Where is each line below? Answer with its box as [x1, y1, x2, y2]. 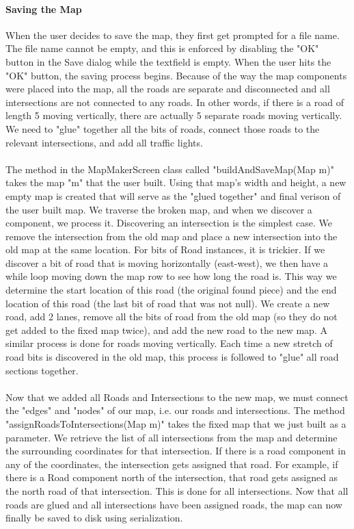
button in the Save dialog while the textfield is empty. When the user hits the [5, 54, 331, 68]
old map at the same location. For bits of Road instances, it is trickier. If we [5, 242, 325, 257]
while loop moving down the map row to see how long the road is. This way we [5, 269, 337, 283]
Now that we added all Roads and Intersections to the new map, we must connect [5, 389, 349, 404]
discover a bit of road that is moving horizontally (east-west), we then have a [5, 255, 329, 270]
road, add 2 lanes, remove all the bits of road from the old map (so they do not [5, 309, 338, 324]
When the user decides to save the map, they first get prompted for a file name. [5, 27, 340, 42]
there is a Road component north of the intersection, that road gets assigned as [5, 470, 338, 485]
